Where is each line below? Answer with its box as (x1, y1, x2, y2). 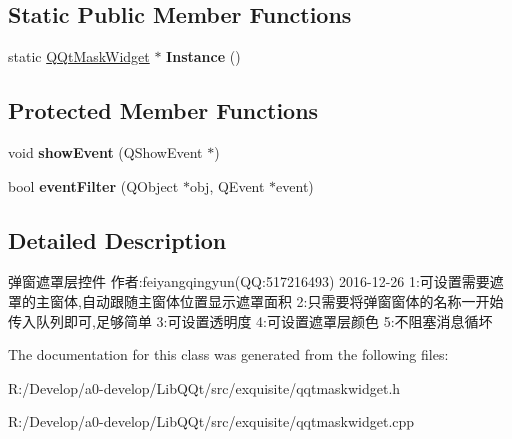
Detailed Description (8, 224, 227, 255)
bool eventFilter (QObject (8, 175, 179, 196)
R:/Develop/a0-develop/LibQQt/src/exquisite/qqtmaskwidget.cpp (8, 411, 415, 432)
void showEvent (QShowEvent (8, 142, 203, 162)
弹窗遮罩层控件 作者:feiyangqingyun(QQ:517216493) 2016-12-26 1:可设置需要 (8, 271, 490, 292)
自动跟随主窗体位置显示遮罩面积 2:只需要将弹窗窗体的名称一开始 (81, 290, 504, 311)
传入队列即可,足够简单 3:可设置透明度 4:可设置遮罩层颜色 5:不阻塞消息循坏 (8, 310, 493, 331)
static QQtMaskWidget (8, 46, 150, 67)
